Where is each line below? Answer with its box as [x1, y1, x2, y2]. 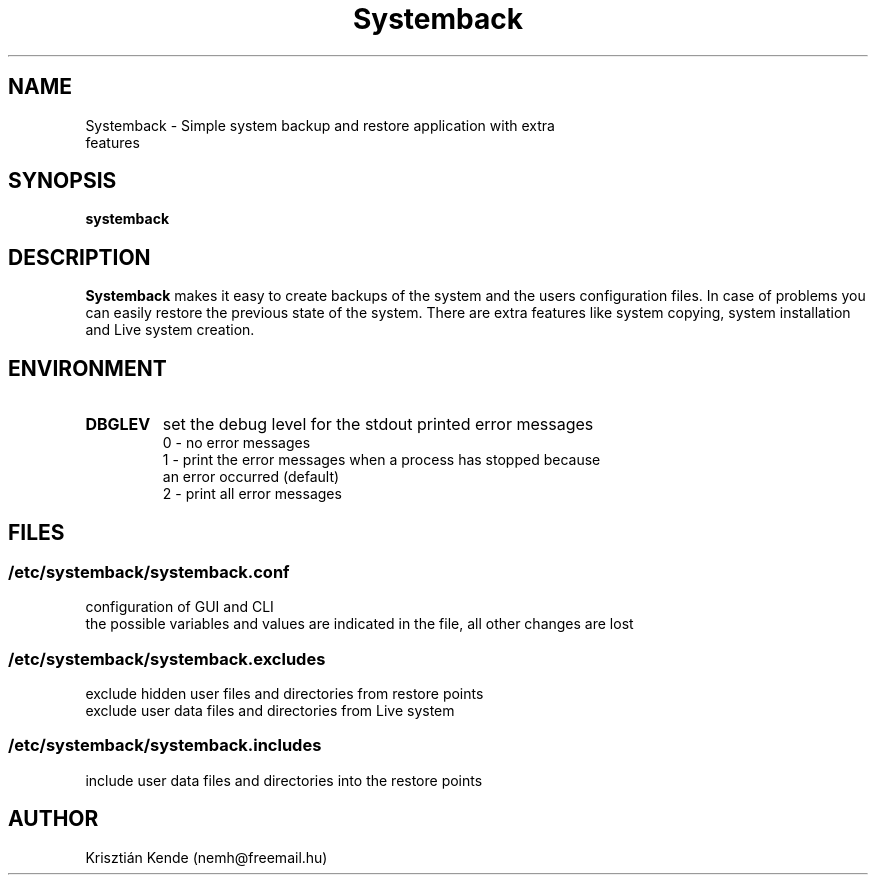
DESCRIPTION [8, 244, 151, 270]
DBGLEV [85, 414, 151, 435]
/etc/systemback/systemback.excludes [8, 648, 326, 669]
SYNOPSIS [8, 168, 117, 194]
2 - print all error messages [162, 485, 342, 503]
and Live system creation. [85, 321, 255, 339]
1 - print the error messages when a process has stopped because [162, 451, 601, 469]
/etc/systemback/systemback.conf [8, 561, 290, 582]
